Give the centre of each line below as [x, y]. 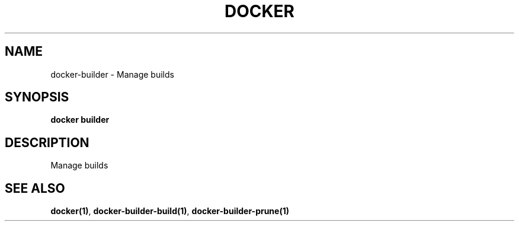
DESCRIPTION [47, 142]
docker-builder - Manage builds [112, 74]
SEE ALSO [35, 188]
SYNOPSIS [37, 97]
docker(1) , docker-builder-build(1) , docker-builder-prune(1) [170, 211]
